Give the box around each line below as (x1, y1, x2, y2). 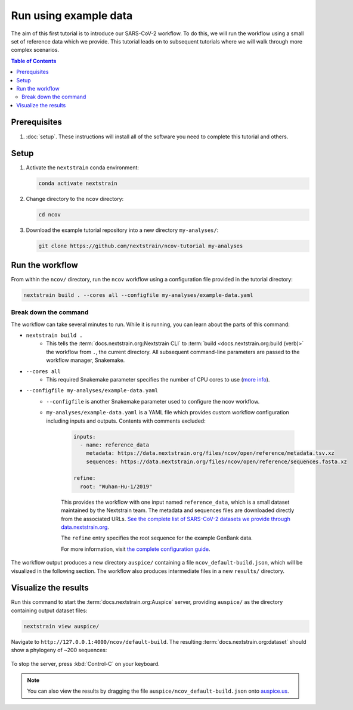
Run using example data (11, 9, 133, 22)
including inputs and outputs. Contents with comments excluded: (46, 417, 206, 424)
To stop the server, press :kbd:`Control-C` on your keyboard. (11, 660, 160, 667)
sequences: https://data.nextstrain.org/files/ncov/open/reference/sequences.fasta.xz (86, 458, 347, 465)
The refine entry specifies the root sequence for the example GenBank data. (61, 534, 253, 542)
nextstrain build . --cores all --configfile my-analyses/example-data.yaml (23, 292, 253, 298)
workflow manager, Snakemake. (46, 356, 125, 364)
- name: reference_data (79, 441, 149, 448)
